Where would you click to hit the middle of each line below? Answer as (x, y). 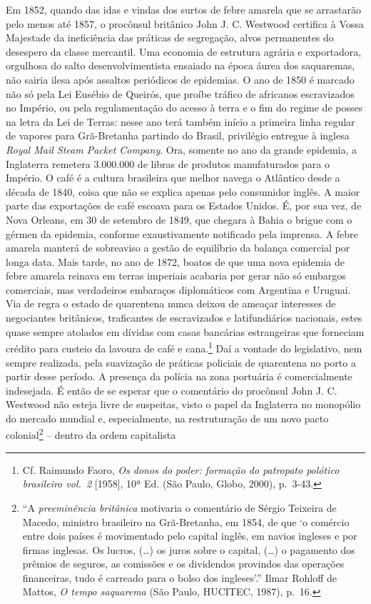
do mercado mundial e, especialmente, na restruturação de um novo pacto (167, 418)
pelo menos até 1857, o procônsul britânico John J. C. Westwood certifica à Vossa (185, 23)
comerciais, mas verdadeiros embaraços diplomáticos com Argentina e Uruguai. (178, 289)
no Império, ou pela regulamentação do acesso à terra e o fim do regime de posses (184, 108)
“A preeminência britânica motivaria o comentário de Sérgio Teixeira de (179, 507)
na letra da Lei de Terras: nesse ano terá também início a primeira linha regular (181, 121)
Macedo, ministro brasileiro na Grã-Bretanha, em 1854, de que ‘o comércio (186, 521)
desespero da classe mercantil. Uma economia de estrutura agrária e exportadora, (184, 51)
